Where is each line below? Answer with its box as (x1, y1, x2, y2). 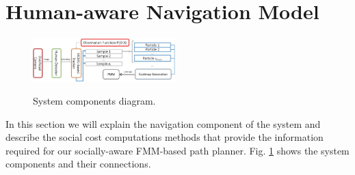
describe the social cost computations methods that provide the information (5, 130, 324, 144)
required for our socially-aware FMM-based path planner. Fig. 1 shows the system (5, 143, 350, 157)
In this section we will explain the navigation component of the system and (5, 116, 321, 131)
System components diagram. (33, 94, 156, 108)
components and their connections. (5, 157, 151, 171)
